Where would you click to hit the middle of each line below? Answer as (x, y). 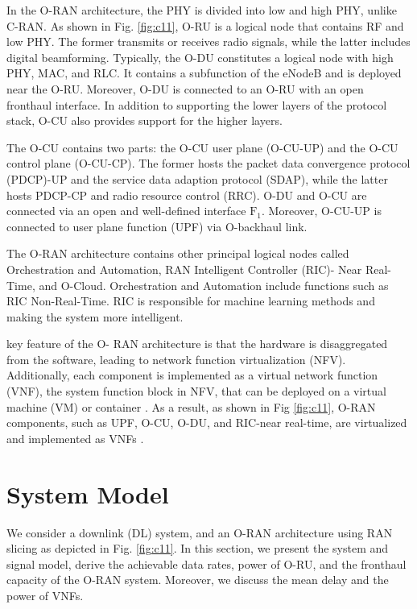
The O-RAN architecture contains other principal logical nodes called (178, 253)
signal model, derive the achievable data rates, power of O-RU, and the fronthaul (206, 563)
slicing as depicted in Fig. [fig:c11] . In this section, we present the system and (198, 548)
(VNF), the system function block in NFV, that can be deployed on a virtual (196, 391)
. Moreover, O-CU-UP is (322, 211)
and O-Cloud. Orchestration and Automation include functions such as (214, 285)
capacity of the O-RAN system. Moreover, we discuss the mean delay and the (198, 580)
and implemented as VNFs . (75, 438)
